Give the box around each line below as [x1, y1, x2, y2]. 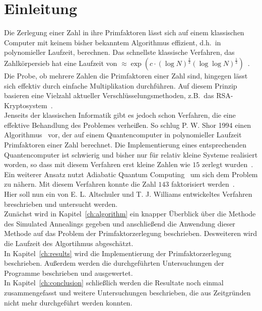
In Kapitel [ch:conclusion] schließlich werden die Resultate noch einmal [4, 277, 224, 288]
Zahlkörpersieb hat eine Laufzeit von [4, 57, 117, 68]
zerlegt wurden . [202, 159, 253, 170]
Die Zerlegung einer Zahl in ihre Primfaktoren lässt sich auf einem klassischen [4, 27, 244, 38]
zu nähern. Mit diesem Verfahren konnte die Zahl [4, 179, 156, 189]
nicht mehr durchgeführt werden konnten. [4, 297, 133, 307]
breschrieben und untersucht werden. [4, 198, 118, 209]
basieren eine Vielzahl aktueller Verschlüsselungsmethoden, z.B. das [4, 90, 214, 101]
